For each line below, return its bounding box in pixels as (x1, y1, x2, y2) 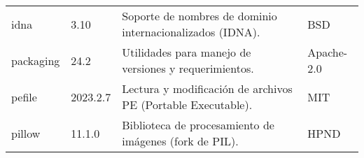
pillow (11, 124, 41, 141)
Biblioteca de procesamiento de (122, 117, 274, 133)
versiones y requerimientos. (122, 60, 254, 76)
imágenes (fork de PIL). (122, 133, 239, 149)
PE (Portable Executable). (122, 96, 253, 113)
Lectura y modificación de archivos (122, 80, 293, 96)
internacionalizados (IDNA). (122, 24, 260, 40)
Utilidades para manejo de (122, 44, 251, 60)
